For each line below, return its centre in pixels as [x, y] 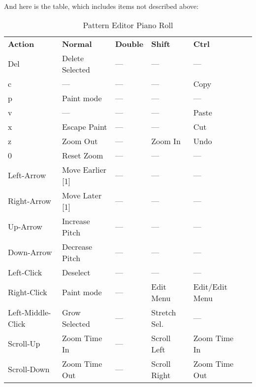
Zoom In [166, 141]
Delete [73, 58]
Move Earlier [84, 169]
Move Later [82, 195]
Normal [77, 43]
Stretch [164, 312]
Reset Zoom [82, 155]
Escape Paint [84, 126]
